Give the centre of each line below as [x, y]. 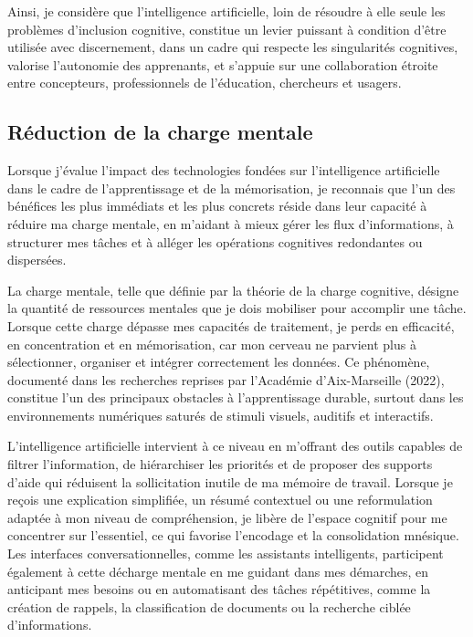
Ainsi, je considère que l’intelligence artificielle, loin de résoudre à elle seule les [226, 11]
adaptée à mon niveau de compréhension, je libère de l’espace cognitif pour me [227, 517]
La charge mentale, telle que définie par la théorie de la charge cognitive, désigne [233, 290]
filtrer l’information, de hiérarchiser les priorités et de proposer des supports [220, 464]
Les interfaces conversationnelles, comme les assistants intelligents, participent [226, 553]
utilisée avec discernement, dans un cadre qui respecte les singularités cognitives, [233, 47]
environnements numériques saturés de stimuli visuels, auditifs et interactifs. [221, 415]
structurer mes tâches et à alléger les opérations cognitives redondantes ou [215, 241]
